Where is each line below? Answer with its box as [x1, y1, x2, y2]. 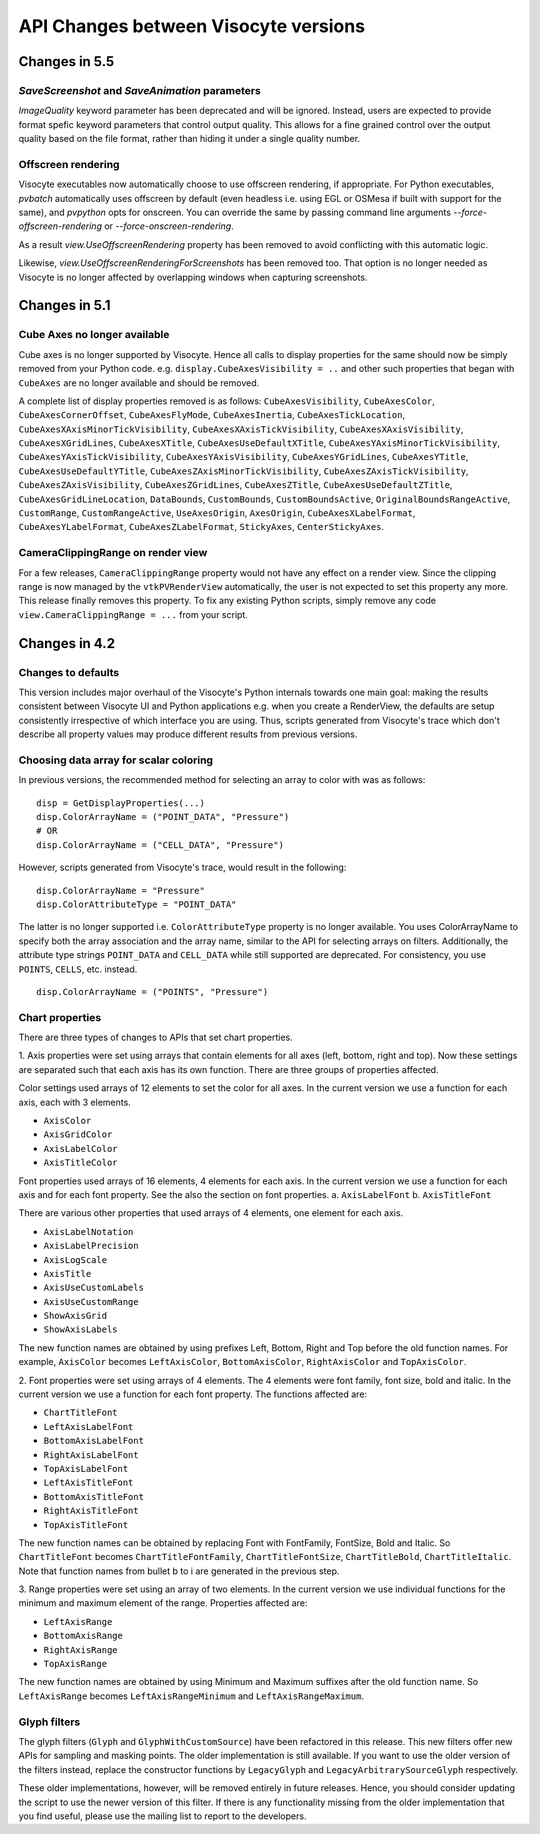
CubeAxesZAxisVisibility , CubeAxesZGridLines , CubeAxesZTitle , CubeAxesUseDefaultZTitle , [18, 479, 453, 491]
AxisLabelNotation [43, 1226, 134, 1237]
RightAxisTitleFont [43, 1505, 139, 1517]
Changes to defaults [18, 665, 120, 679]
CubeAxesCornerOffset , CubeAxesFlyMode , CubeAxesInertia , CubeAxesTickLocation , [18, 409, 406, 421]
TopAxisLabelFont [43, 1463, 129, 1474]
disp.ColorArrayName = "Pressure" [36, 885, 205, 896]
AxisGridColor [43, 1129, 113, 1140]
